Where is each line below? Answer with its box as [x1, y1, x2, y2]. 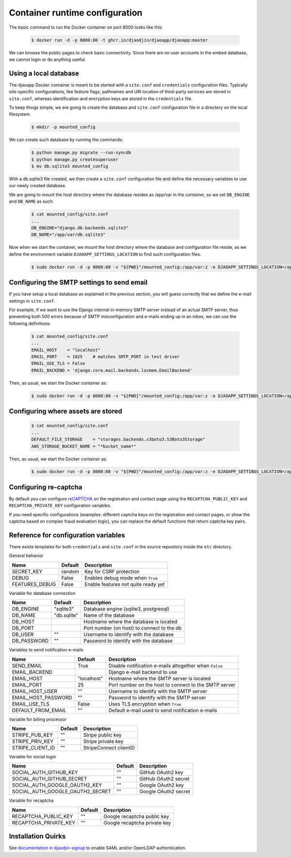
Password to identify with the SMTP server [108, 694, 206, 701]
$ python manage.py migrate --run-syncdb [31, 150, 131, 156]
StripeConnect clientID [83, 744, 135, 751]
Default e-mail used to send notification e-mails [108, 707, 218, 714]
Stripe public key [83, 732, 122, 738]
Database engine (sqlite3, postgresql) [83, 606, 170, 612]
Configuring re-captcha [9, 483, 82, 491]
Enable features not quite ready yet [84, 581, 165, 588]
